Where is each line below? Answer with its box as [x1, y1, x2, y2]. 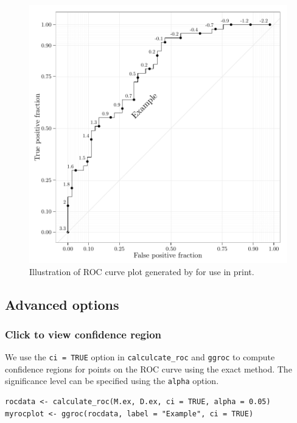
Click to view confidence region [5, 326, 161, 341]
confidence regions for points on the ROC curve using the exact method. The [5, 362, 292, 375]
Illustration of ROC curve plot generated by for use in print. [29, 265, 254, 278]
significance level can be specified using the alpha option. [5, 374, 219, 387]
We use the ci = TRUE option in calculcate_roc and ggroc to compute [5, 351, 275, 363]
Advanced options [5, 295, 119, 313]
